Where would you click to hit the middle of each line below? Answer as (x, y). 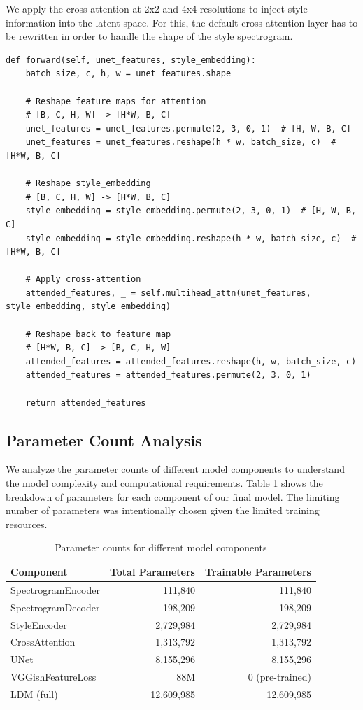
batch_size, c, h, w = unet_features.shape (128, 74)
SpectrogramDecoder (55, 607)
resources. (27, 524)
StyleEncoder (39, 624)
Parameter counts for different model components (161, 547)
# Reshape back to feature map (98, 334)
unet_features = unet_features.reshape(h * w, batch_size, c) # (181, 142)
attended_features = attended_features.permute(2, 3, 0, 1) (168, 375)
